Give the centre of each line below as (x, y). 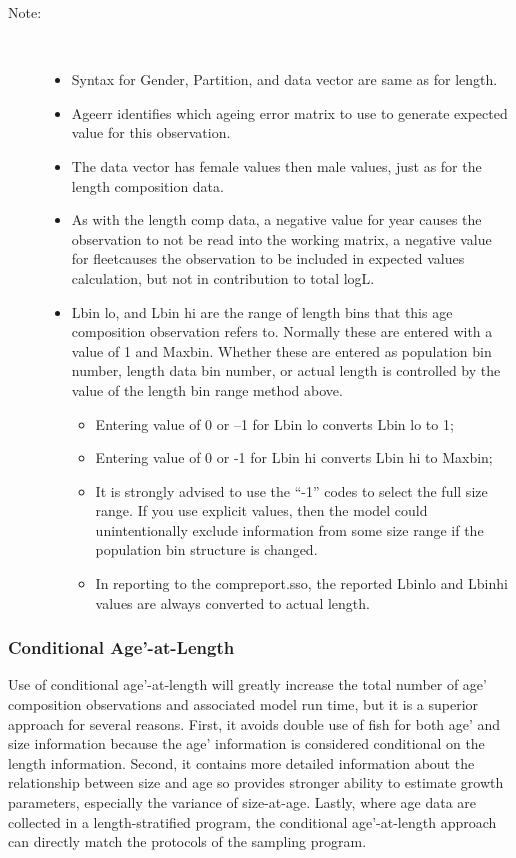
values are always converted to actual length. (232, 602)
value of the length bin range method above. (207, 389)
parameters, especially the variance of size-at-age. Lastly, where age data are (242, 802)
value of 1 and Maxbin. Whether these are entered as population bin (281, 350)
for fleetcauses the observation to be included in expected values (268, 258)
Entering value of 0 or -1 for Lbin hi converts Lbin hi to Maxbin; (294, 457)
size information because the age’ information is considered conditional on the (246, 743)
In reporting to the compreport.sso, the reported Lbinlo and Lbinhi (301, 583)
